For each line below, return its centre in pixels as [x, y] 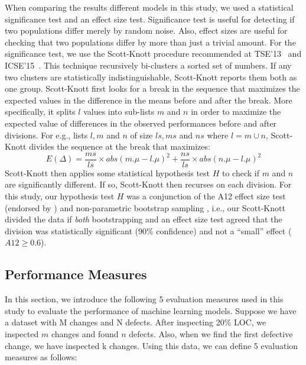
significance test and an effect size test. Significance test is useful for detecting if [150, 19]
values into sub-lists [119, 112]
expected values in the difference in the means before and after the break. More [149, 100]
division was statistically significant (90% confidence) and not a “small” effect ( [148, 230]
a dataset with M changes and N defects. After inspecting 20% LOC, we [136, 322]
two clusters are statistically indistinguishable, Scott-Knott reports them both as [151, 77]
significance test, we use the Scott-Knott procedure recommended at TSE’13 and [153, 54]
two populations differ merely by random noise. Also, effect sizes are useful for [146, 30]
